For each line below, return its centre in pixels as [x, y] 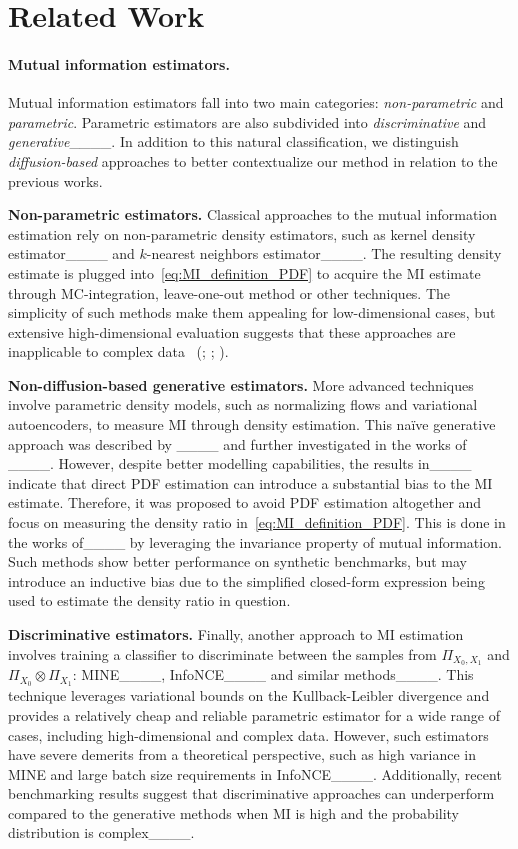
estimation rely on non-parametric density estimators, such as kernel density [242, 233]
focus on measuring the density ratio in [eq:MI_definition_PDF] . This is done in [257, 522]
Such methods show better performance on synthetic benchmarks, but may [237, 561]
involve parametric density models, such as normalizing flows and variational [243, 404]
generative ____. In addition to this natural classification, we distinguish [233, 141]
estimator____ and [71, 253]
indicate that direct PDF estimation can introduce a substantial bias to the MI [250, 482]
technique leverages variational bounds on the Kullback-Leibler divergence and [249, 695]
